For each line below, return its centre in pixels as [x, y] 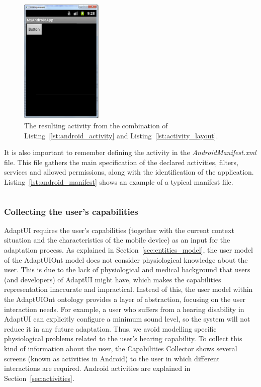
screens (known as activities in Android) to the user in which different [112, 358]
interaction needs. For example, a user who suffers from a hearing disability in [124, 309]
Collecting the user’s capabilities [71, 211]
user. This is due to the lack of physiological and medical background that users [127, 269]
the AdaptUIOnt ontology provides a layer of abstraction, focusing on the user [125, 299]
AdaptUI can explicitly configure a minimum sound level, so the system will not [127, 319]
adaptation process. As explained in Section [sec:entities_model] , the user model [128, 249]
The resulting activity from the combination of [96, 126]
